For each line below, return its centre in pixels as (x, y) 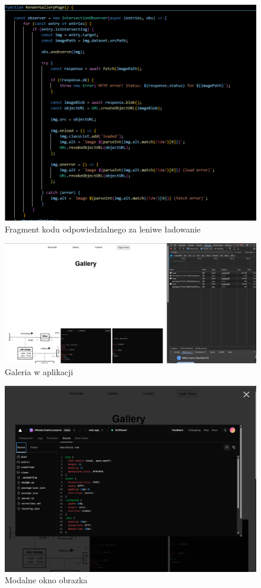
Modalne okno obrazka (46, 580)
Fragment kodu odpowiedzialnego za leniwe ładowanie (103, 229)
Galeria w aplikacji (39, 371)
